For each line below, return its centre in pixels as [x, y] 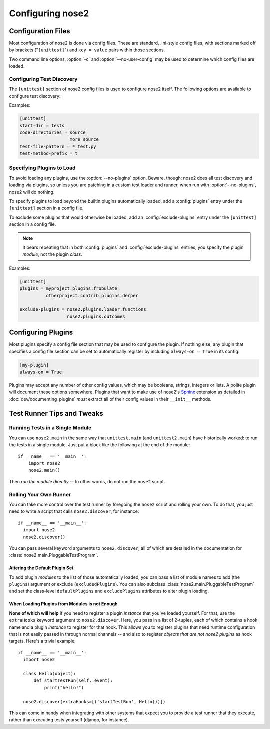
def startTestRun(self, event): [73, 681]
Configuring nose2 [49, 13]
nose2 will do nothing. [32, 192]
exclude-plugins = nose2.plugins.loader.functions [83, 310]
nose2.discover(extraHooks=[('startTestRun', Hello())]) [94, 702]
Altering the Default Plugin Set [41, 568]
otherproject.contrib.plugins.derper [92, 296]
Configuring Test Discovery [43, 79]
